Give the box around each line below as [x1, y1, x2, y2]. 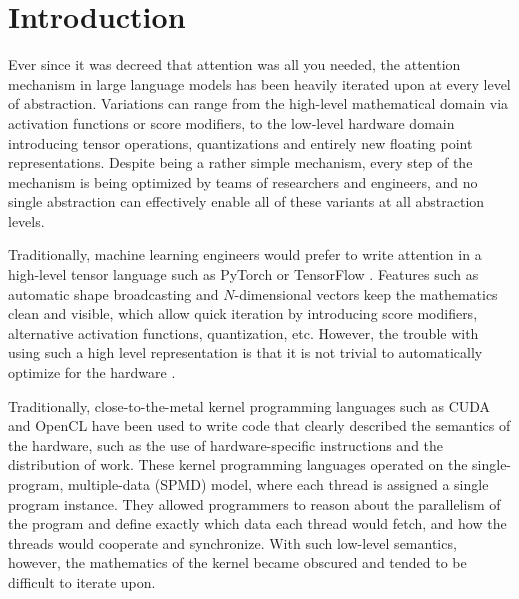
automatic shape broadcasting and [8, 283, 219, 304]
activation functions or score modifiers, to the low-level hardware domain [8, 112, 455, 133]
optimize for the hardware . [8, 362, 176, 383]
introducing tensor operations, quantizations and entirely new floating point [8, 132, 473, 153]
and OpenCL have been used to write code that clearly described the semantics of [8, 415, 511, 436]
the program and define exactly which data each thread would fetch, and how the [8, 513, 507, 534]
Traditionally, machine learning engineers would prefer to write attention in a [8, 244, 482, 265]
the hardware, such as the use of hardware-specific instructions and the [8, 434, 444, 455]
